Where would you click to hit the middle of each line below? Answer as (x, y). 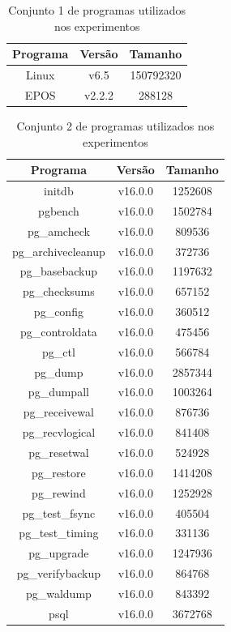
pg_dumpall (58, 392)
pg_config (58, 312)
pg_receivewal (58, 412)
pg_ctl (58, 351)
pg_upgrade (59, 553)
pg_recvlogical (59, 432)
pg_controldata (58, 331)
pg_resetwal (59, 452)
